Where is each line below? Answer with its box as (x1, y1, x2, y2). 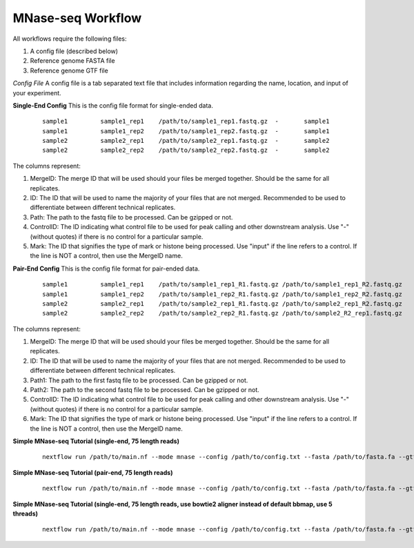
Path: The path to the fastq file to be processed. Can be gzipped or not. (30, 213, 233, 221)
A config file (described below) (30, 47, 119, 55)
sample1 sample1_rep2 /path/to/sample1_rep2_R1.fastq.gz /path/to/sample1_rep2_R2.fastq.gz (42, 290, 403, 298)
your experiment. (12, 88, 61, 97)
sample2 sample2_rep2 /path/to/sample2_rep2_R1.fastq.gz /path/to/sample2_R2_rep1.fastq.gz (42, 309, 403, 317)
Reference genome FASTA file (30, 57, 115, 65)
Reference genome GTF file (30, 66, 108, 75)
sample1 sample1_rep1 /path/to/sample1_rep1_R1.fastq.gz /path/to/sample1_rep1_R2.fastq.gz (42, 280, 403, 288)
